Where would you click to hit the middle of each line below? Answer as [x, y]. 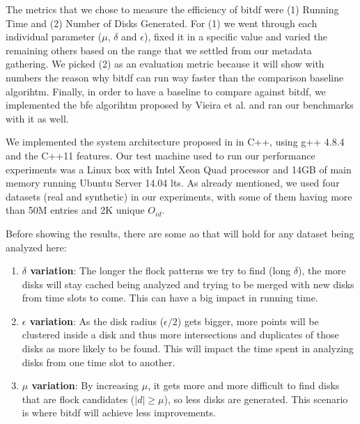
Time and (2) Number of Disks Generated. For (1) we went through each [162, 23]
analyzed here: [36, 247]
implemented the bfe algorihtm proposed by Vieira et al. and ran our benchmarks [180, 105]
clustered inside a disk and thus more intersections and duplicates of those [180, 335]
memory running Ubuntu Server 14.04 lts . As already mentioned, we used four [173, 183]
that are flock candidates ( [78, 399]
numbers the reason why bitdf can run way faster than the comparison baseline [175, 77]
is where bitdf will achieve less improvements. [119, 413]
